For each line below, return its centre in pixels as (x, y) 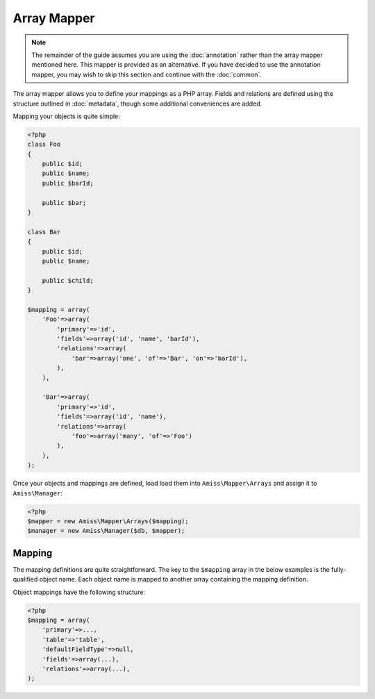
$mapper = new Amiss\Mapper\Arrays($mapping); (108, 521)
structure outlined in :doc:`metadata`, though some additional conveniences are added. (137, 104)
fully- (339, 569)
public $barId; (68, 183)
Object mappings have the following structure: (79, 592)
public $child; (68, 280)
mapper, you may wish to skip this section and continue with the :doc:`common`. (147, 74)
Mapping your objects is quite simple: (67, 116)
